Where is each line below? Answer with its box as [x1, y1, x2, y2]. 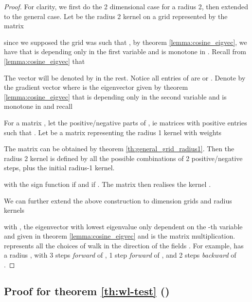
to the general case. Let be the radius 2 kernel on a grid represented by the [4, 11, 228, 21]
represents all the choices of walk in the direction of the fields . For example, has [4, 240, 244, 250]
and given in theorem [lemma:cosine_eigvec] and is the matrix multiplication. [4, 231, 235, 241]
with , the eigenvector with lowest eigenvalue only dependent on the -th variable [4, 221, 243, 231]
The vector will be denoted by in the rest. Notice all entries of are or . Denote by [4, 72, 246, 82]
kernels [4, 205, 25, 215]
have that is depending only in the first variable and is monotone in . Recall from [4, 46, 246, 57]
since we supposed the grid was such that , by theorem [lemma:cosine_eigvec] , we [4, 37, 247, 47]
